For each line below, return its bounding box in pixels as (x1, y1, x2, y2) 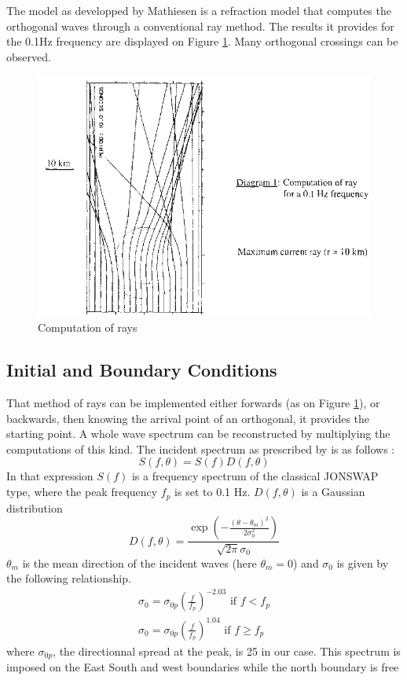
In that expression (6, 468, 93, 484)
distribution (6, 499, 63, 516)
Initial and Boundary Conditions (6, 358, 277, 382)
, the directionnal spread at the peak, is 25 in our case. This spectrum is (53, 642, 401, 659)
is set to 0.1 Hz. (174, 483, 251, 500)
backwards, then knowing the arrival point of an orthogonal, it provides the (6, 410, 370, 426)
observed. (6, 48, 51, 64)
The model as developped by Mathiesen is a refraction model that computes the (6, 2, 391, 18)
